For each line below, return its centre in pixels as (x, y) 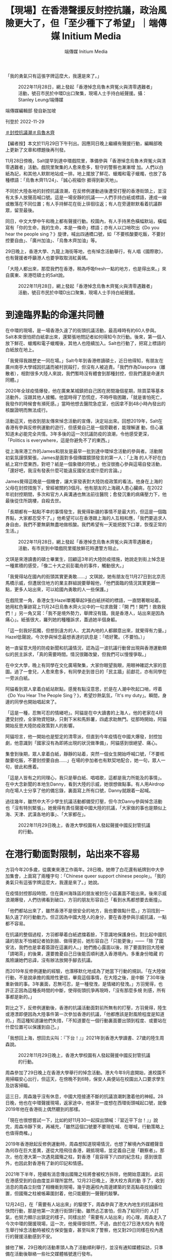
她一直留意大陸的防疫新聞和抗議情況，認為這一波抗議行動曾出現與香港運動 (84, 648)
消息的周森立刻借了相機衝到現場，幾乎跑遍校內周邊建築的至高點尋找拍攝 (81, 1187)
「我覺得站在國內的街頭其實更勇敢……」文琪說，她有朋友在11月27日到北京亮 (85, 576)
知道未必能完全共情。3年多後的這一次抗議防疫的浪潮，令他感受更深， (79, 434)
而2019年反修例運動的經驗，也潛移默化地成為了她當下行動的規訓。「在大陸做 (85, 971)
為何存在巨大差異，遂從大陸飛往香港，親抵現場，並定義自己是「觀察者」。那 (85, 1150)
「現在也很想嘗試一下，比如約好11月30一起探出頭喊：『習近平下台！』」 (79, 1120)
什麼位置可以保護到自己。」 (33, 1027)
